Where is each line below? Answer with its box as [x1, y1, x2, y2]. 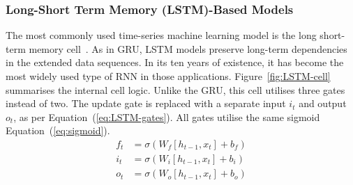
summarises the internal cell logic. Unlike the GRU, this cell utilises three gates [6, 82, 345, 97]
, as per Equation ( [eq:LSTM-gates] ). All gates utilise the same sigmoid [13, 109, 320, 124]
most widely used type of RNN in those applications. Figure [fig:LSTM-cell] [6, 69, 331, 83]
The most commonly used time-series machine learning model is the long [6, 28, 317, 42]
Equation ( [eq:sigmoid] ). [6, 123, 110, 138]
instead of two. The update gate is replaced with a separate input [6, 96, 286, 111]
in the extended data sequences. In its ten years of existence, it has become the [6, 55, 344, 70]
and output [299, 96, 347, 111]
